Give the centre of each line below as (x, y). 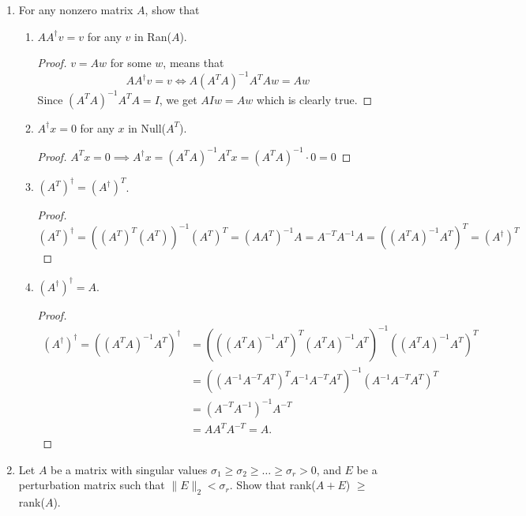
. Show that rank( (272, 485)
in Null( (147, 127)
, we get (178, 99)
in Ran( (152, 36)
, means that (193, 63)
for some (131, 63)
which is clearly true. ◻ (314, 99)
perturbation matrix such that (92, 485)
